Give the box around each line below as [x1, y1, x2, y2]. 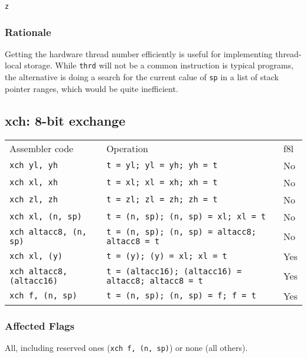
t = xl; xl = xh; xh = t [106, 178, 218, 188]
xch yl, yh [9, 160, 58, 170]
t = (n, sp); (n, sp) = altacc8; [106, 226, 256, 237]
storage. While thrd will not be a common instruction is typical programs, [24, 59, 294, 71]
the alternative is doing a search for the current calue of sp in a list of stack [5, 71, 279, 83]
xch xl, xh [9, 178, 58, 188]
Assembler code [9, 141, 74, 155]
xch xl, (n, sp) [9, 212, 82, 222]
